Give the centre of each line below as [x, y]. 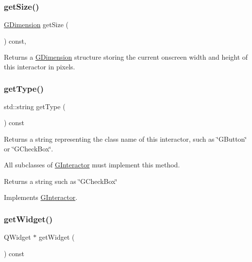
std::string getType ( [35, 106]
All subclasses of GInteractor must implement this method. [92, 165]
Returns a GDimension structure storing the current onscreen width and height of [126, 57]
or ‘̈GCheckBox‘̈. [29, 148]
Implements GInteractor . [41, 197]
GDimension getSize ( [36, 25]
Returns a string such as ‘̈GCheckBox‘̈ [61, 181]
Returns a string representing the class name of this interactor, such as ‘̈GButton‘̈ [126, 139]
